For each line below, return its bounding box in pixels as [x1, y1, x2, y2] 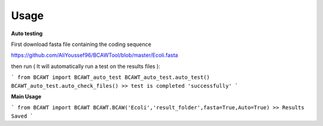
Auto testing [11, 30, 43, 37]
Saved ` [11, 112, 34, 119]
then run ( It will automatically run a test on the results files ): [11, 63, 161, 70]
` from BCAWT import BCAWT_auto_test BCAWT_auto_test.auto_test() [11, 74, 211, 81]
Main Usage [11, 93, 42, 100]
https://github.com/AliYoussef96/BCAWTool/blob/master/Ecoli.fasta [11, 51, 178, 59]
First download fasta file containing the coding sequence [11, 41, 152, 48]
